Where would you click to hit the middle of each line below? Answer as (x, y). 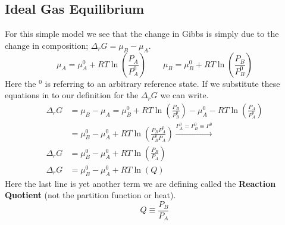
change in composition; (47, 45)
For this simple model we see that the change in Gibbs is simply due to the (142, 34)
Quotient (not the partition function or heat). (90, 195)
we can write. (184, 95)
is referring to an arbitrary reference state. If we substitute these (162, 83)
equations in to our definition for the (72, 95)
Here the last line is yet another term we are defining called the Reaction (140, 183)
